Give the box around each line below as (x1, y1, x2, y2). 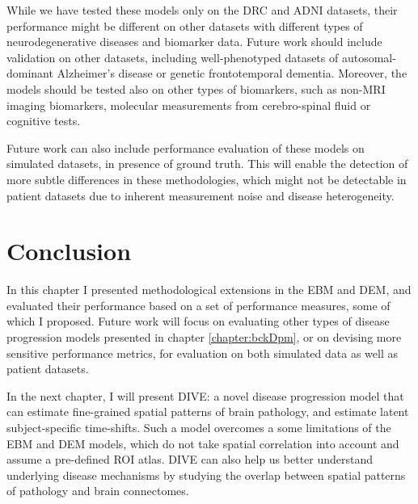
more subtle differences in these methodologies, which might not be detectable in (6, 170, 407, 187)
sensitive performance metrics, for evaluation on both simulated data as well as (6, 344, 398, 361)
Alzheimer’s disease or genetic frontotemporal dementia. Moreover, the (57, 65, 407, 82)
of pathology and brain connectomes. (6, 482, 189, 499)
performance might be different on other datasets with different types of (6, 17, 363, 34)
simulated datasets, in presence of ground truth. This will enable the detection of (6, 155, 408, 172)
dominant (6, 65, 53, 82)
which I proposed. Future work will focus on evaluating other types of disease (6, 313, 390, 330)
